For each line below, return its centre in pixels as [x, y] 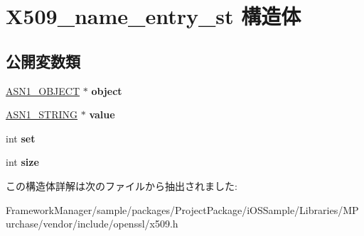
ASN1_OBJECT [43, 90]
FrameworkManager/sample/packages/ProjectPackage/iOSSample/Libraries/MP [182, 209]
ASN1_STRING [42, 114]
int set [21, 138]
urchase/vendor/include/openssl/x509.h [92, 224]
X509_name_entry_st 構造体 [154, 16]
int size [22, 162]
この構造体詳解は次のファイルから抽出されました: [122, 185]
